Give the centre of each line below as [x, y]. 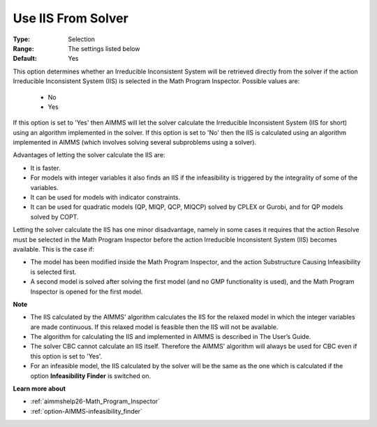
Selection [82, 39]
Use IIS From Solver [71, 18]
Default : [25, 59]
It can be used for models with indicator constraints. [105, 197]
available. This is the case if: [53, 249]
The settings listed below [104, 48]
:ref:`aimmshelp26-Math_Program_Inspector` [95, 401]
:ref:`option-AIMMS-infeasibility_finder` [87, 411]
